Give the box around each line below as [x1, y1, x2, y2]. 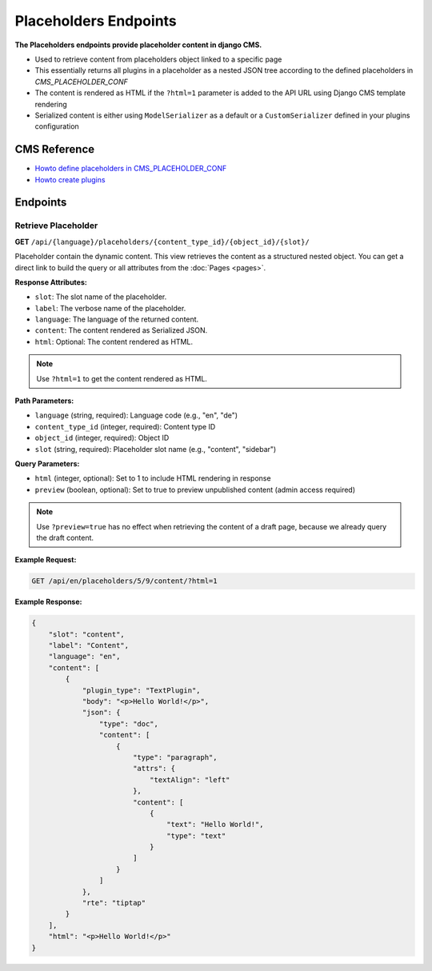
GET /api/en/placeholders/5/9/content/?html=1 [31, 577, 218, 585]
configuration [34, 122, 79, 131]
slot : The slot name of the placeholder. [34, 292, 167, 302]
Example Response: [14, 597, 82, 607]
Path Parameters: [14, 396, 74, 406]
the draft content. [36, 533, 94, 542]
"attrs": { [132, 764, 176, 773]
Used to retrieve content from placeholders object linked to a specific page [34, 54, 282, 64]
